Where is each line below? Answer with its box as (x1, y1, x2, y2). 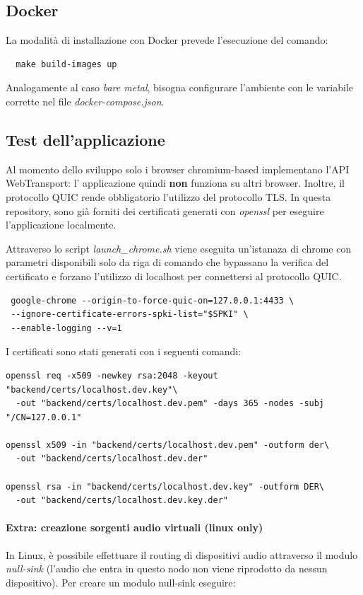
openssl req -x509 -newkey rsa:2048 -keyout (6, 370, 218, 381)
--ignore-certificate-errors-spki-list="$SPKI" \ (11, 309, 249, 320)
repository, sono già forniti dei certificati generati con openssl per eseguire (6, 203, 324, 218)
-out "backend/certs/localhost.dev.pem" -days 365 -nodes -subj (16, 398, 325, 409)
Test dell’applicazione (6, 128, 165, 150)
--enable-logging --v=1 (11, 323, 122, 333)
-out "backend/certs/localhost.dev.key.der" (16, 495, 228, 506)
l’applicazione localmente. (6, 217, 117, 232)
